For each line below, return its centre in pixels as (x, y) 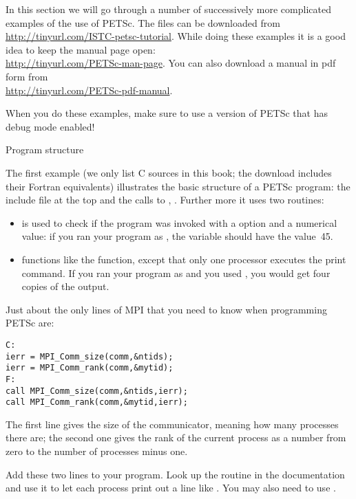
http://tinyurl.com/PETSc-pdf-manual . (89, 90)
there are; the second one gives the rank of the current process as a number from (176, 437)
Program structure (45, 149)
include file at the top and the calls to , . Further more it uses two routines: (165, 200)
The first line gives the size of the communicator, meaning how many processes (172, 424)
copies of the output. (65, 286)
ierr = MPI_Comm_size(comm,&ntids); (90, 356)
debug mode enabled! (50, 126)
